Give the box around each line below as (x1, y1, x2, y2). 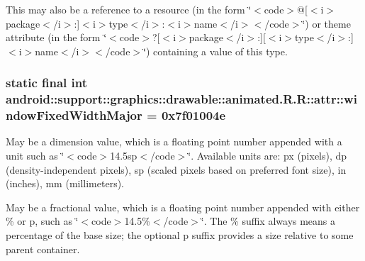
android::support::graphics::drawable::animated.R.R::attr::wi (6, 90, 357, 108)
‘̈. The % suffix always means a (201, 213, 336, 228)
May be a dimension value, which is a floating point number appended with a (6, 134, 342, 149)
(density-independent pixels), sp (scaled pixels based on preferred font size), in (6, 162, 347, 177)
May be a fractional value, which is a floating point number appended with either (6, 199, 360, 214)
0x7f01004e (161, 106, 226, 124)
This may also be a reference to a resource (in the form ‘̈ (6, 2, 252, 16)
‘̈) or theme (302, 16, 351, 30)
